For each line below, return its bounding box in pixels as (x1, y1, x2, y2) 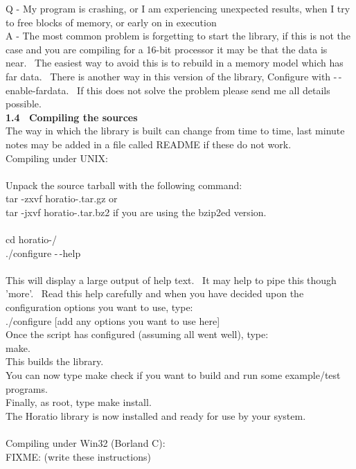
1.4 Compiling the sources (6, 109, 138, 124)
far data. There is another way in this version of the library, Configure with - (6, 69, 337, 83)
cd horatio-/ (6, 232, 57, 247)
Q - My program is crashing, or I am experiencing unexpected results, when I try (6, 1, 350, 15)
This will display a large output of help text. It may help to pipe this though (6, 272, 337, 287)
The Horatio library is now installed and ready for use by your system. (6, 408, 306, 423)
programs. (6, 381, 48, 396)
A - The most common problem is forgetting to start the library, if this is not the (6, 28, 350, 43)
